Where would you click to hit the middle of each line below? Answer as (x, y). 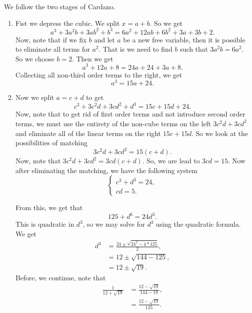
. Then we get (93, 58)
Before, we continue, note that (60, 278)
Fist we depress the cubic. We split (68, 23)
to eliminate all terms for (53, 49)
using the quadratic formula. (198, 224)
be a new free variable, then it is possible (184, 39)
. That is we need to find (136, 49)
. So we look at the (220, 133)
